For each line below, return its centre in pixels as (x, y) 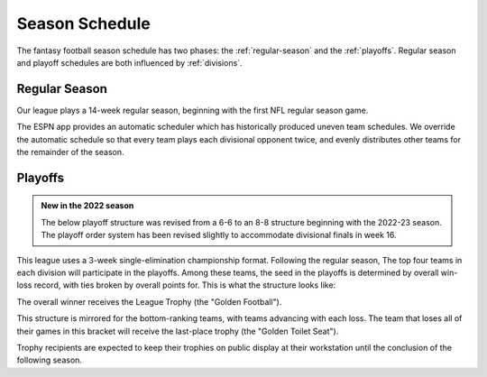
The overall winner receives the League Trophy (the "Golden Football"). (149, 301)
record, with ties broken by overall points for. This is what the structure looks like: (185, 285)
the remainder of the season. (70, 152)
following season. (50, 360)
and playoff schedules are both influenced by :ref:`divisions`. (129, 62)
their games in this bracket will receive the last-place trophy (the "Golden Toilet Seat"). (178, 331)
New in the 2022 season (87, 206)
